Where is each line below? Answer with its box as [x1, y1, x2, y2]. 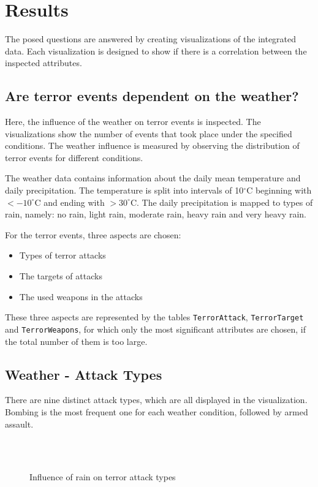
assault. [5, 417, 34, 430]
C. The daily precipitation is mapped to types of [130, 195, 313, 208]
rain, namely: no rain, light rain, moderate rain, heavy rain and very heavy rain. [5, 208, 306, 221]
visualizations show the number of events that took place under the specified [5, 127, 292, 140]
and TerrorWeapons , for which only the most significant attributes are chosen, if [5, 322, 306, 335]
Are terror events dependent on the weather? [5, 86, 299, 105]
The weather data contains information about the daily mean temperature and [5, 172, 301, 184]
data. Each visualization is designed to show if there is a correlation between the [5, 44, 307, 57]
